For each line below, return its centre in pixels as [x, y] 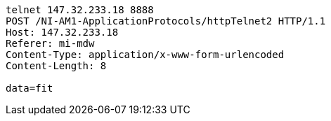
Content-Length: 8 [56, 66]
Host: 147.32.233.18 [62, 32]
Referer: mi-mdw [50, 43]
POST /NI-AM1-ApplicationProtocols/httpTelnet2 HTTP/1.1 [166, 21]
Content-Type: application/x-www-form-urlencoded [145, 55]
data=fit [30, 88]
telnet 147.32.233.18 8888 [80, 10]
